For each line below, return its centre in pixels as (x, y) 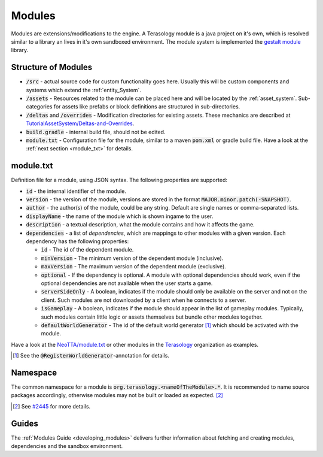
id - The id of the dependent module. (87, 250)
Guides (25, 423)
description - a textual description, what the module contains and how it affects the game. (140, 225)
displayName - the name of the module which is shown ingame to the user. (120, 216)
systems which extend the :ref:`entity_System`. (84, 90)
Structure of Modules (52, 67)
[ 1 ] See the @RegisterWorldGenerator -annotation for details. (91, 356)
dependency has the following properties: (77, 241)
